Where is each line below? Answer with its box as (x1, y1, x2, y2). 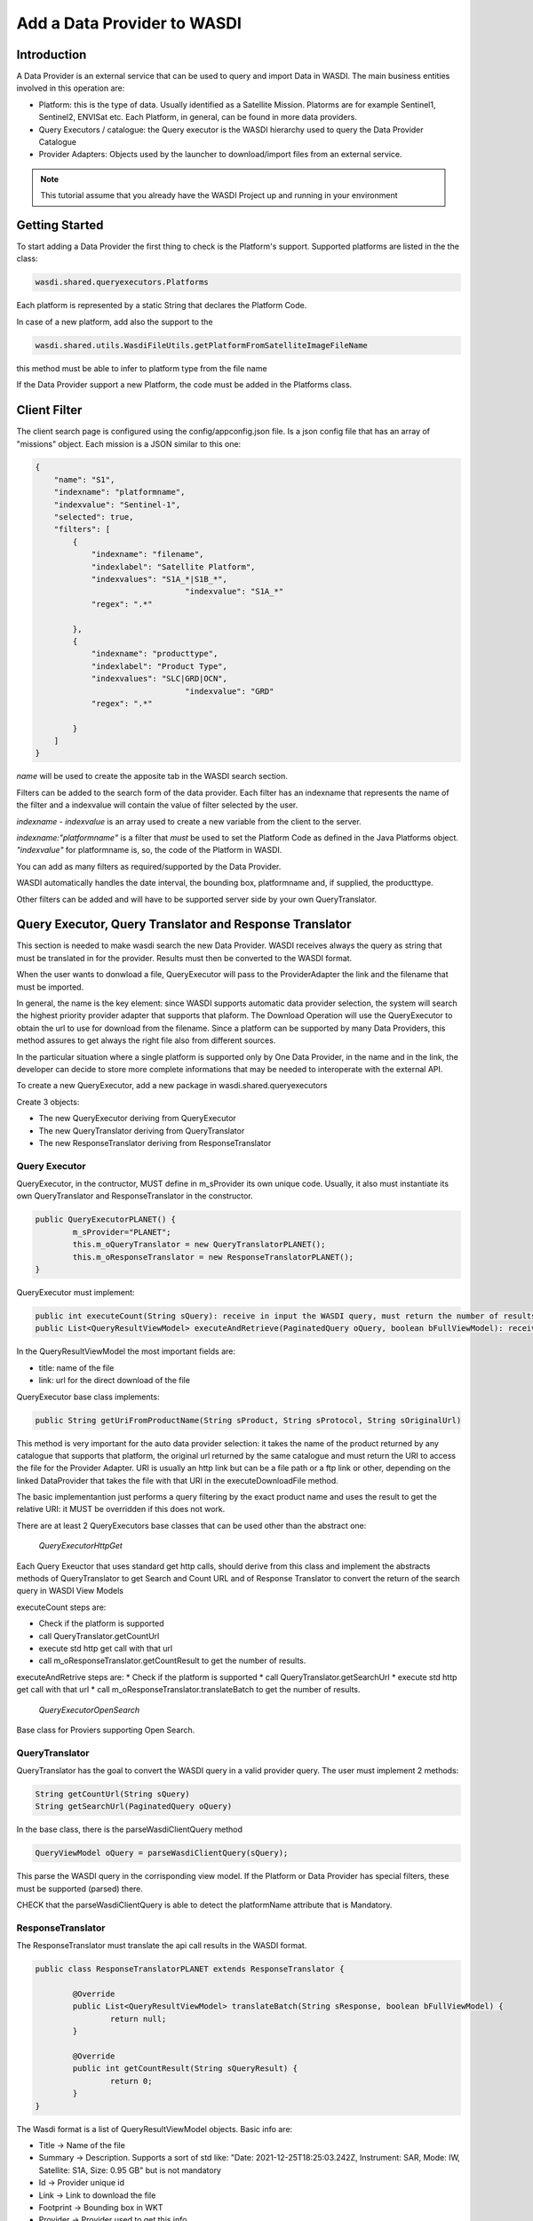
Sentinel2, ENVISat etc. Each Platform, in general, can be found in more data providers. (38, 112, 357, 123)
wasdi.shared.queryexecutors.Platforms (35, 277, 209, 288)
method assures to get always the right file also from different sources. (16, 1035, 276, 1046)
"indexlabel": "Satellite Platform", (91, 561, 256, 572)
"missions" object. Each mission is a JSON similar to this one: (16, 438, 242, 449)
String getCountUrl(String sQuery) (35, 1789, 190, 1799)
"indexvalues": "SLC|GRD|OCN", (91, 673, 228, 684)
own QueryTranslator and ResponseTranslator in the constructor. (16, 1190, 253, 1201)
